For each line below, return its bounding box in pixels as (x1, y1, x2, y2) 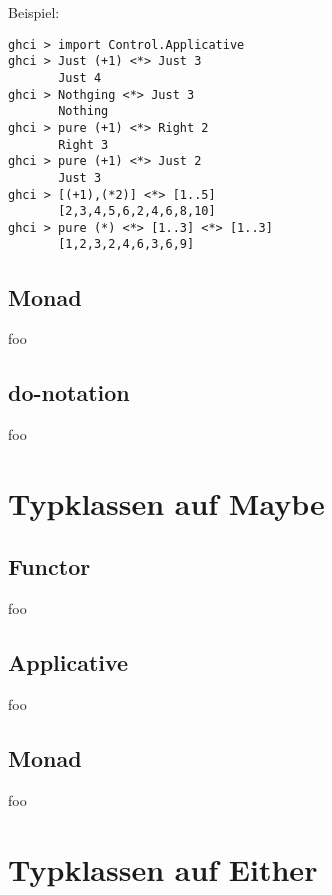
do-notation (8, 377, 130, 408)
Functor (8, 551, 91, 582)
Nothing (58, 104, 109, 119)
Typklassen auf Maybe (8, 482, 325, 523)
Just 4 (58, 70, 102, 85)
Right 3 (58, 137, 109, 152)
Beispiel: (8, 2, 60, 22)
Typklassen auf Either (8, 848, 318, 889)
